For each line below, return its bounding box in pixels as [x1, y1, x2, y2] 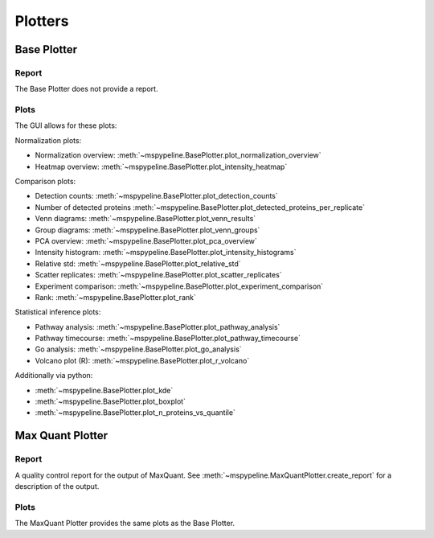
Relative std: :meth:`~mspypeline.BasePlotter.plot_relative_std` [35, 258, 241, 269]
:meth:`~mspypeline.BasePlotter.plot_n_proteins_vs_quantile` [35, 408, 236, 417]
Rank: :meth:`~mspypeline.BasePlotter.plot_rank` [35, 292, 196, 302]
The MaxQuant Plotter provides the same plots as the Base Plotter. [14, 519, 235, 528]
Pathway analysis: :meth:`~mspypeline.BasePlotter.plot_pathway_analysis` [35, 322, 280, 331]
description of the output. [14, 481, 100, 491]
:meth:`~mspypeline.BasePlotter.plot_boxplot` [35, 396, 186, 406]
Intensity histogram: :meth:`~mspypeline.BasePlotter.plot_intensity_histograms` [35, 248, 297, 257]
